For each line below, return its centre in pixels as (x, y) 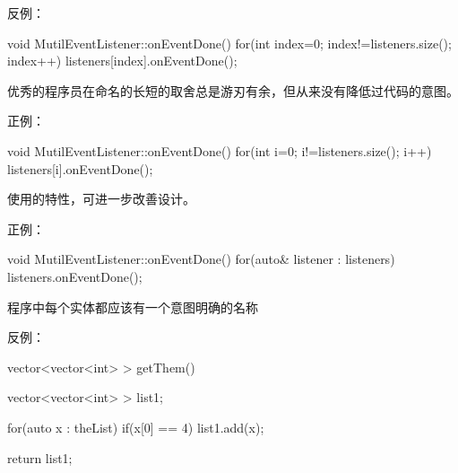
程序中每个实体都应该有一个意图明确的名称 (133, 307)
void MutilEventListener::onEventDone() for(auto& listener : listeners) (201, 259)
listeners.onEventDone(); (75, 276)
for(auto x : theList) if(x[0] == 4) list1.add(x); (136, 427)
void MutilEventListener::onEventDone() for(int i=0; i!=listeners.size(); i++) (220, 150)
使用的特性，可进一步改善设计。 (101, 199)
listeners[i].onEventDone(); (80, 168)
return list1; (40, 457)
